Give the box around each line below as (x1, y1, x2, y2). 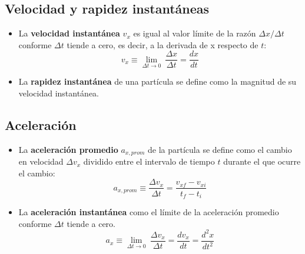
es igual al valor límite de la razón (133, 27, 256, 39)
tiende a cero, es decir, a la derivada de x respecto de (67, 38, 258, 51)
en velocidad (18, 155, 64, 168)
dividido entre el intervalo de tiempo (83, 155, 215, 168)
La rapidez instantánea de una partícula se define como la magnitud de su (18, 75, 297, 88)
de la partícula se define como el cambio (148, 143, 292, 155)
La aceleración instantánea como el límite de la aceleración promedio (18, 206, 279, 218)
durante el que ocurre (223, 155, 301, 168)
